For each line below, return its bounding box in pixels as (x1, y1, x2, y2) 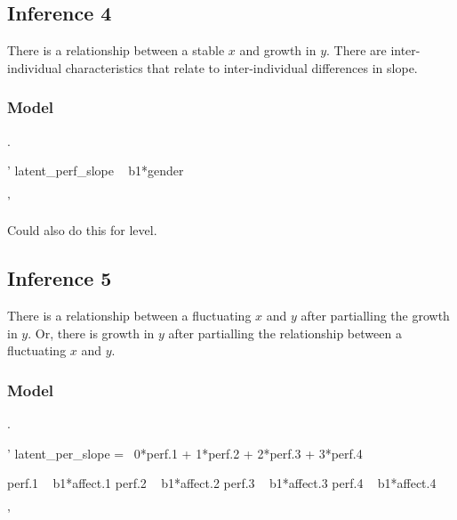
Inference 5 (7, 264, 112, 292)
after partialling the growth (301, 306, 450, 325)
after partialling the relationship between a (168, 323, 402, 342)
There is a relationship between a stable (7, 41, 225, 60)
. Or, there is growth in (28, 323, 155, 342)
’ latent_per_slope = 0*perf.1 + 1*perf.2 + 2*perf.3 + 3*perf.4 (7, 443, 363, 462)
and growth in (239, 41, 317, 60)
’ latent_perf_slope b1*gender (7, 161, 184, 180)
